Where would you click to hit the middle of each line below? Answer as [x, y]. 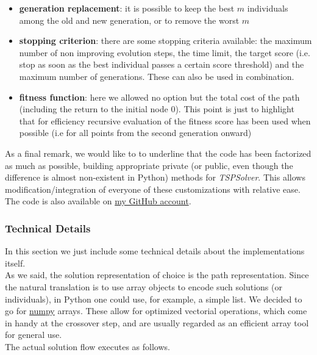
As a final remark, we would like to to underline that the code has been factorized [158, 153]
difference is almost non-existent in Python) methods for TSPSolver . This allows [155, 177]
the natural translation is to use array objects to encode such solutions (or [144, 286]
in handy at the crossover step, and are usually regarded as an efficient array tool [157, 322]
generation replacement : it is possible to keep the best [127, 8]
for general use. [34, 335]
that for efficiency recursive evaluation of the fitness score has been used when [165, 120]
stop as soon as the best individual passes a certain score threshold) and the [162, 64]
